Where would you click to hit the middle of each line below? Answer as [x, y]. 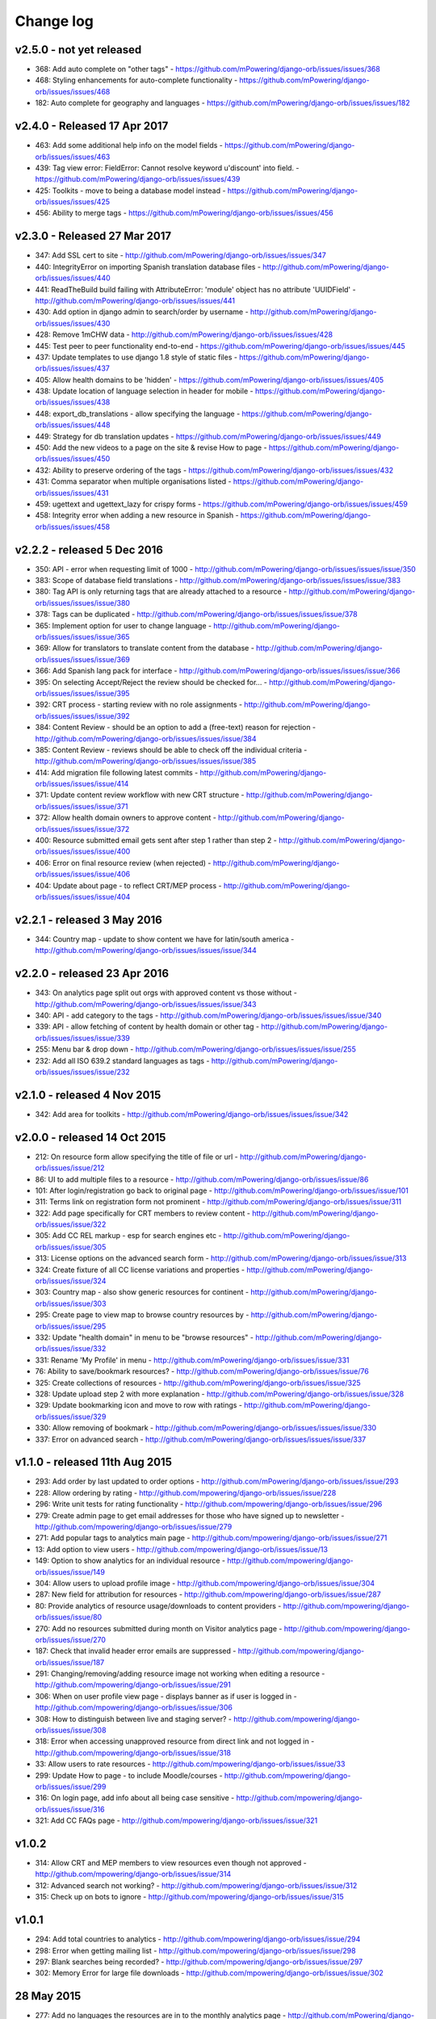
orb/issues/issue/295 [71, 1326]
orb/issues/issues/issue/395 [82, 693]
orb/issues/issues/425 [73, 202]
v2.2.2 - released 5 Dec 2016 [89, 550]
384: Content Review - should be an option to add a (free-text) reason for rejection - [176, 728]
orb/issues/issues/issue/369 [83, 659]
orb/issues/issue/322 [71, 1224]
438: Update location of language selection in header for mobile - [144, 391]
